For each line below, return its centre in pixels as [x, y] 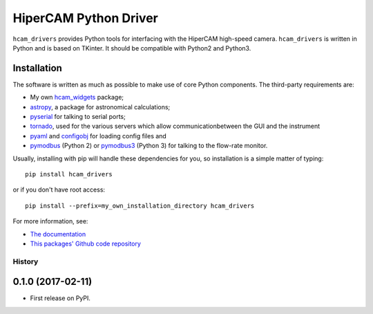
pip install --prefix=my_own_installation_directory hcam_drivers [140, 205]
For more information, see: [50, 221]
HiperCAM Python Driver [85, 18]
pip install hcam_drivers [69, 174]
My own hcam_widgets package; [77, 98]
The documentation [58, 234]
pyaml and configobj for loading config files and [98, 136]
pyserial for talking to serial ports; [78, 117]
